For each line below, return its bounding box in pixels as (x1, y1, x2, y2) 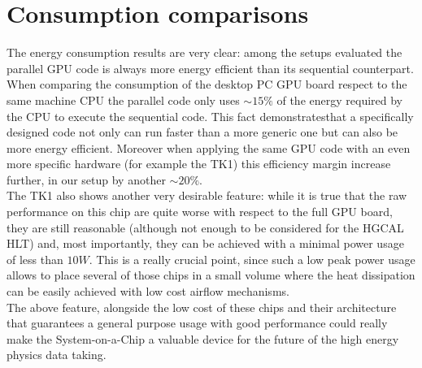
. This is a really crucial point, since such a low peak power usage (89, 250, 415, 267)
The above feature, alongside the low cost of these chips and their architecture (7, 298, 397, 315)
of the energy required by (276, 91, 402, 108)
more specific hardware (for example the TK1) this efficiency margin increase (7, 155, 391, 172)
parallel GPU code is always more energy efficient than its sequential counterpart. (7, 59, 414, 76)
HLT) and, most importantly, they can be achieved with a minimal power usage (7, 235, 404, 252)
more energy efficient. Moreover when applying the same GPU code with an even (7, 139, 411, 156)
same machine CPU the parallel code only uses (7, 91, 240, 108)
